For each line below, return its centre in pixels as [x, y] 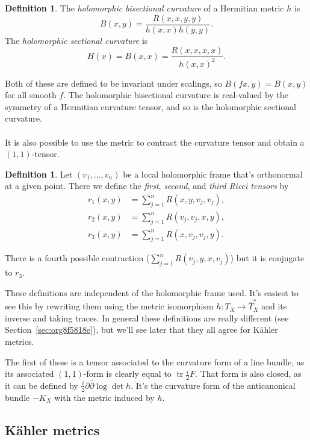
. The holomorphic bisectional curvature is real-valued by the [176, 95]
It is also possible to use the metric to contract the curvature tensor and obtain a [155, 142]
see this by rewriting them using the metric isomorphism [109, 306]
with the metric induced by [104, 397]
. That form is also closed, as [248, 373]
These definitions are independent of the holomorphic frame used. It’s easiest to [152, 292]
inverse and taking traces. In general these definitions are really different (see [147, 318]
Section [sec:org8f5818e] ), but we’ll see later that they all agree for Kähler [141, 330]
